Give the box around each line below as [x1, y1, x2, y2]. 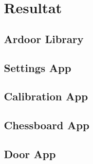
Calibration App [4, 89, 88, 104]
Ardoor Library [4, 31, 84, 46]
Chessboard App [4, 117, 90, 133]
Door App [4, 146, 56, 161]
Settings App [4, 60, 72, 75]
